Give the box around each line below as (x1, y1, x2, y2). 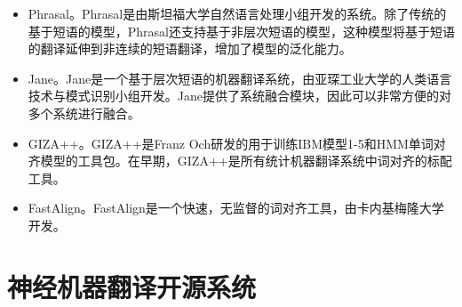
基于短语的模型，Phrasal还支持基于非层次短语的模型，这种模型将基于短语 (28, 21, 456, 40)
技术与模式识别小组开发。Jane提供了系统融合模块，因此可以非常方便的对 (28, 86, 451, 105)
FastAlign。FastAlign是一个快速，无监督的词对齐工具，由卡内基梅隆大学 (28, 198, 444, 217)
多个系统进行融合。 (28, 103, 140, 122)
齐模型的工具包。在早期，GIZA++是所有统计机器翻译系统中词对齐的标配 (28, 151, 452, 170)
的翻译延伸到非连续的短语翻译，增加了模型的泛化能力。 (28, 39, 352, 58)
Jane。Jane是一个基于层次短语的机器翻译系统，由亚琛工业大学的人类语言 (28, 69, 452, 87)
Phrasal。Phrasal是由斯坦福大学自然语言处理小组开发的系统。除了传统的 (28, 4, 447, 22)
